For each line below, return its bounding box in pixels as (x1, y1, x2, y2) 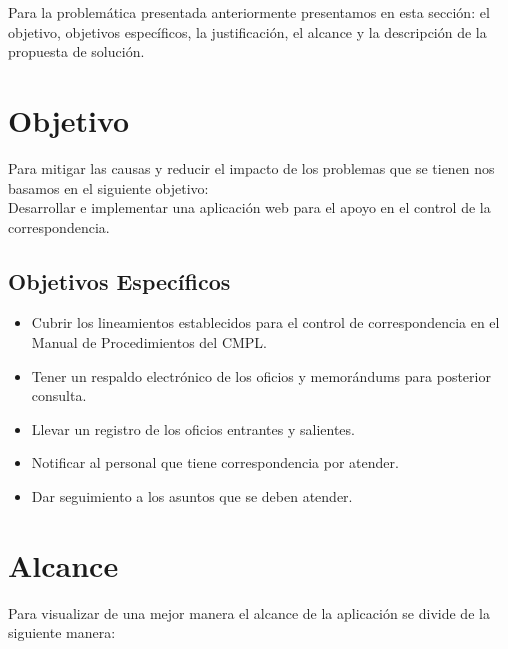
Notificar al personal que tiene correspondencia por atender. (31, 452, 399, 473)
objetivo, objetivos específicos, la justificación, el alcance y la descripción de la (8, 21, 487, 42)
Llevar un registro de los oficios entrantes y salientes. (31, 418, 355, 439)
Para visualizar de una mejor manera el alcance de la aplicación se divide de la (8, 602, 490, 623)
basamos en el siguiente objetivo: (8, 177, 209, 198)
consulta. (31, 385, 87, 406)
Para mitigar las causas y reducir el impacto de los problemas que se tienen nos (8, 157, 495, 178)
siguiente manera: (8, 622, 116, 643)
